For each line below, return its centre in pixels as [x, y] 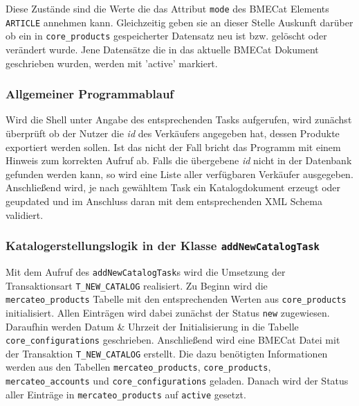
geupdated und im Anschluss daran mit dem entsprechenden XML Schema [164, 201]
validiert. [25, 214]
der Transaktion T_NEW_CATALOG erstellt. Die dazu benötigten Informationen [167, 353]
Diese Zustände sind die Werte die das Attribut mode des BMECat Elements [167, 8]
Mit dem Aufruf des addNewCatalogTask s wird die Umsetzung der [146, 271]
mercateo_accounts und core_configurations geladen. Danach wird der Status [177, 381]
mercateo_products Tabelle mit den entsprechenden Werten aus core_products [176, 299]
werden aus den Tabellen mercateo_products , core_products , [138, 367]
